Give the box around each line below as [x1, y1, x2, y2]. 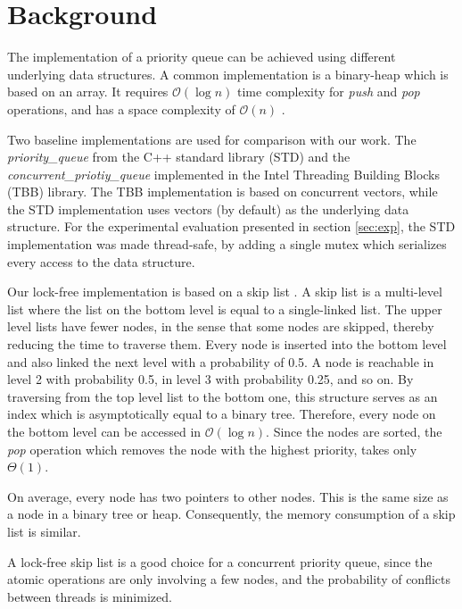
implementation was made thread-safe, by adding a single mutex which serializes [7, 235, 447, 254]
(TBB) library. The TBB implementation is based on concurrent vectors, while [7, 182, 438, 201]
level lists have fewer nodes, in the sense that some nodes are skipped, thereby [7, 317, 434, 336]
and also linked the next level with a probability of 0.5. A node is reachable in [7, 352, 434, 371]
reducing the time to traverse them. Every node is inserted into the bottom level [7, 335, 447, 354]
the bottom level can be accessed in [7, 422, 202, 440]
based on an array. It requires [7, 82, 169, 101]
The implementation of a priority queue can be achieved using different [7, 47, 396, 66]
